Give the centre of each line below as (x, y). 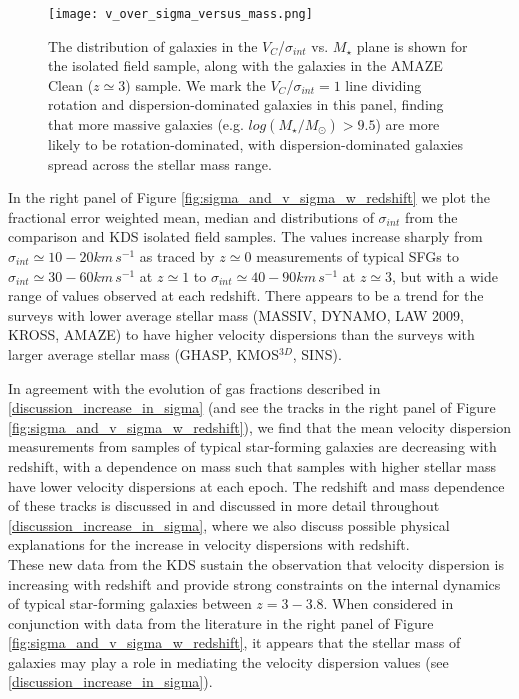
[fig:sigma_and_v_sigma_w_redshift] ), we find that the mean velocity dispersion (259, 426)
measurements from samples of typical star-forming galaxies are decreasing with (252, 446)
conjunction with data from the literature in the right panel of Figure (221, 622)
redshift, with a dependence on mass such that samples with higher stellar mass (252, 465)
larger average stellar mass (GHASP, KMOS (143, 353)
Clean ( (71, 84)
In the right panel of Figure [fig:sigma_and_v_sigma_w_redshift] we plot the (249, 197)
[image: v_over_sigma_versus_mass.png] (180, 14)
